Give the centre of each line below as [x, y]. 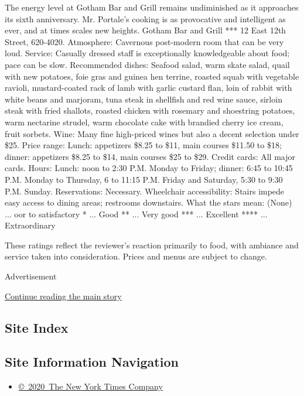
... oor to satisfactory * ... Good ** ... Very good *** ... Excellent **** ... [136, 214]
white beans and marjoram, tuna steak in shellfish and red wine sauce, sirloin [144, 99]
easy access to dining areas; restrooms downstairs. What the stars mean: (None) [148, 202]
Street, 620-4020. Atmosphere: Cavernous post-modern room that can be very [144, 41]
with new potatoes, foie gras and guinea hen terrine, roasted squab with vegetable [152, 76]
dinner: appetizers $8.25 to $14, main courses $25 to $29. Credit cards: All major [150, 156]
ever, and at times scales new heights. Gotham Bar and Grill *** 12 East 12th [146, 30]
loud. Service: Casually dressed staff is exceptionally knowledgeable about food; [147, 53]
